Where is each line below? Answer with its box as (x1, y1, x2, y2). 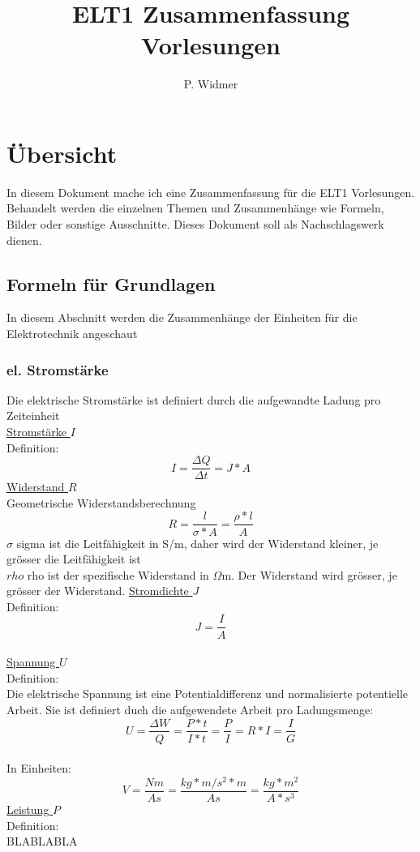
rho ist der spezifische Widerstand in (27, 566, 209, 583)
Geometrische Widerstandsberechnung (6, 494, 196, 511)
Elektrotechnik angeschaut (6, 325, 138, 342)
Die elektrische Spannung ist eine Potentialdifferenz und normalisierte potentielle (6, 685, 409, 702)
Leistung (6, 800, 49, 817)
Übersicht (6, 136, 118, 169)
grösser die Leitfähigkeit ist (6, 550, 141, 567)
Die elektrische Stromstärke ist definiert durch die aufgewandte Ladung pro (6, 391, 381, 408)
